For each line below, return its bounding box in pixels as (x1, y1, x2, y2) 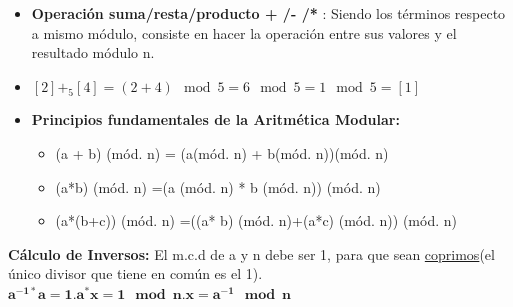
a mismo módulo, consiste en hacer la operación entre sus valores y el (31, 22, 457, 43)
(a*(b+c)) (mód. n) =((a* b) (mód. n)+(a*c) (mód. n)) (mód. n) (55, 210, 457, 231)
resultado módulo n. (31, 42, 155, 63)
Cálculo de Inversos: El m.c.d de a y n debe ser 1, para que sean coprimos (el (8, 243, 495, 264)
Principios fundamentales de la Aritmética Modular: (31, 109, 400, 130)
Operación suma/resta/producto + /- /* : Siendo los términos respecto (31, 3, 506, 23)
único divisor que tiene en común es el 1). (8, 263, 263, 284)
